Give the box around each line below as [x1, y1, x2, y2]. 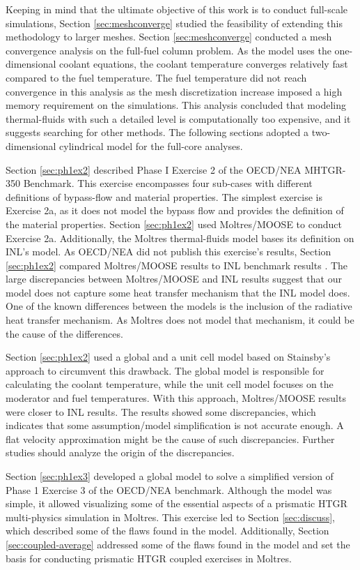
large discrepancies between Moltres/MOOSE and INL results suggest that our [6, 271, 342, 286]
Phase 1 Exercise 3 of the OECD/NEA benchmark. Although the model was [6, 482, 332, 497]
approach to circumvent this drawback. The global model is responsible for [6, 363, 324, 377]
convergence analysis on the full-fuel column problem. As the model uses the [6, 43, 331, 57]
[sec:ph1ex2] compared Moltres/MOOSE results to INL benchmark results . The [6, 257, 348, 272]
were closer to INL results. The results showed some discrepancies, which [6, 404, 316, 419]
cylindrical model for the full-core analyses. [59, 138, 243, 153]
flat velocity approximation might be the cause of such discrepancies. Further [6, 431, 335, 446]
